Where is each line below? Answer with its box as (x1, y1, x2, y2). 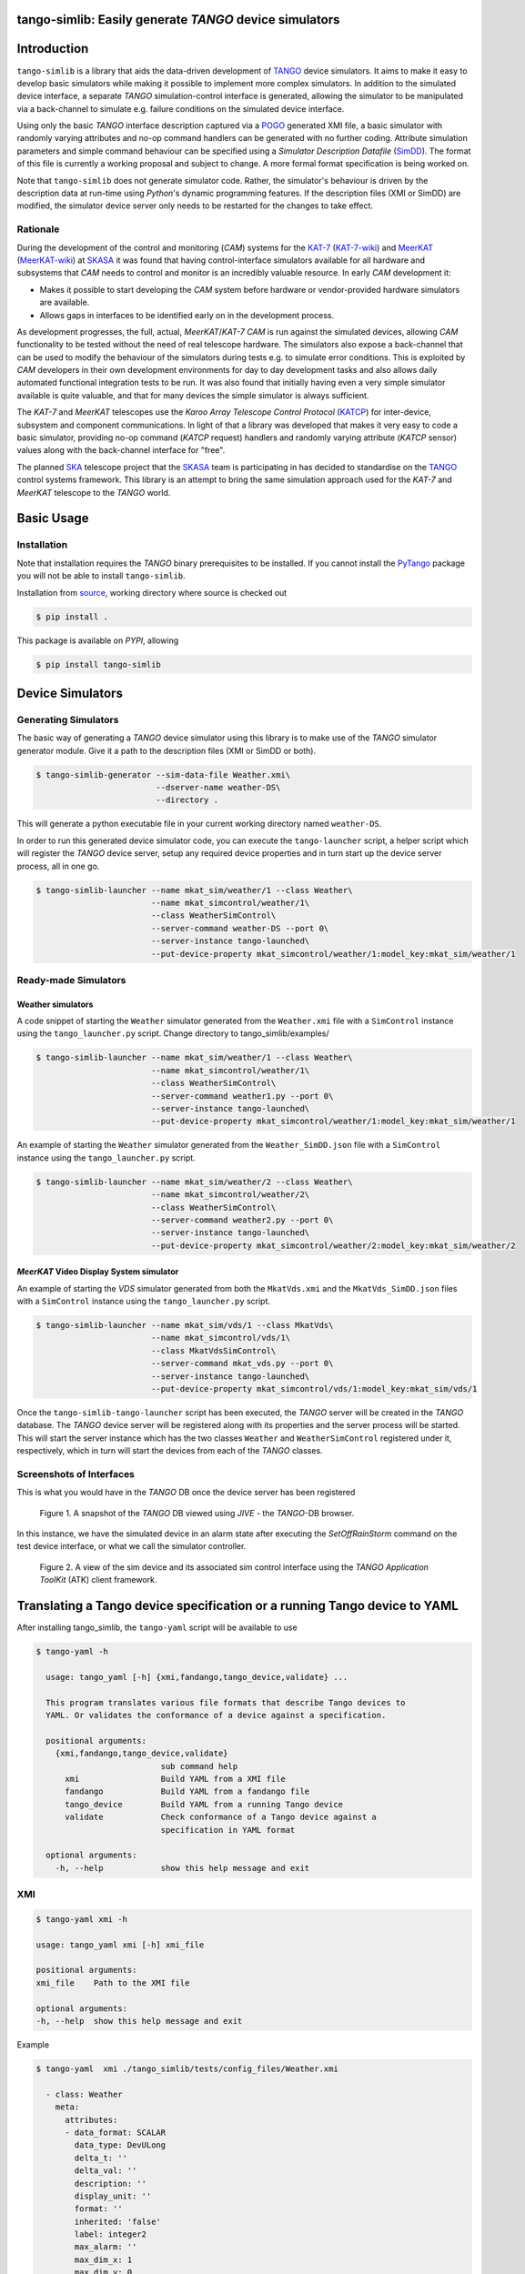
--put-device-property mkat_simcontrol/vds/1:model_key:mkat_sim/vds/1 (150, 1384, 478, 1394)
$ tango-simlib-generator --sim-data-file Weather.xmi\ (35, 770, 291, 780)
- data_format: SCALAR (65, 2127, 167, 2138)
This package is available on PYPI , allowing (16, 635, 179, 646)
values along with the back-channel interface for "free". (16, 445, 226, 456)
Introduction (16, 41, 89, 56)
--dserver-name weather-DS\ (156, 782, 281, 793)
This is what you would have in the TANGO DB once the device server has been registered (16, 1487, 356, 1498)
